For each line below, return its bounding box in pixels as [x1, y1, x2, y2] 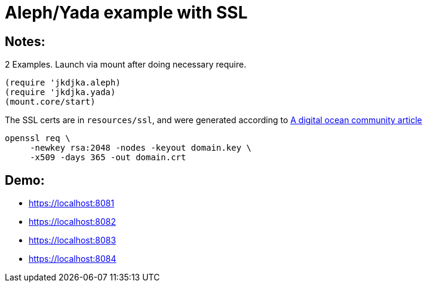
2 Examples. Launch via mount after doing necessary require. [5, 59, 247, 70]
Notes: [5, 33, 45, 49]
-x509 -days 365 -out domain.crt [30, 152, 186, 163]
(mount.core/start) [5, 97, 96, 107]
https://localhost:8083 [29, 235, 116, 246]
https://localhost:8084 [29, 254, 116, 264]
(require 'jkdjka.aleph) [5, 78, 121, 88]
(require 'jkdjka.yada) [5, 87, 116, 97]
